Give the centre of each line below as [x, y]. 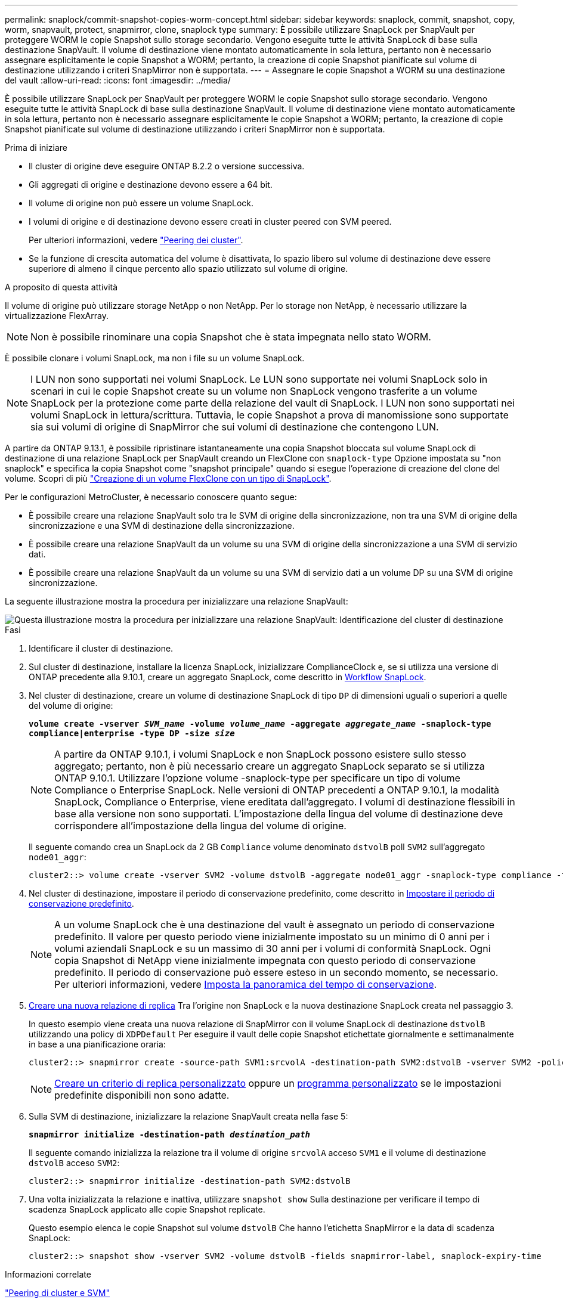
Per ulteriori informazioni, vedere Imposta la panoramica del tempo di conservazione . [246, 984]
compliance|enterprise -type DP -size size [132, 733]
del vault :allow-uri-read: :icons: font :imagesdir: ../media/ [118, 80]
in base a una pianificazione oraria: [97, 1044]
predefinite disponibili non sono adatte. [142, 1095]
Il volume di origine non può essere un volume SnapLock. [141, 203]
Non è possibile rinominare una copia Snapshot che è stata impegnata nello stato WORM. [231, 337]
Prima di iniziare [36, 148]
